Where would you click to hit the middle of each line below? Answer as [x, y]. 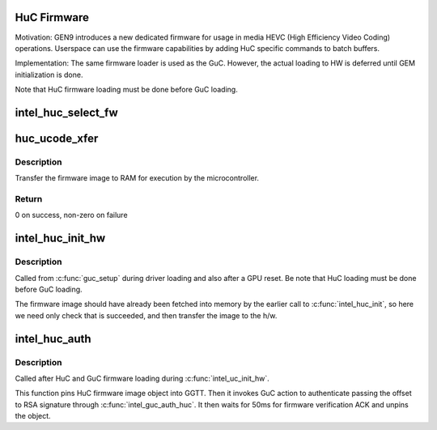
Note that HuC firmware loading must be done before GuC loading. [126, 90]
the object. [33, 416]
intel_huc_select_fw [67, 112]
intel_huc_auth [53, 339]
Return [29, 199]
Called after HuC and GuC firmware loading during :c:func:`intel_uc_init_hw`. [142, 378]
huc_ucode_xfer [57, 138]
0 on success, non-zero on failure [72, 215]
